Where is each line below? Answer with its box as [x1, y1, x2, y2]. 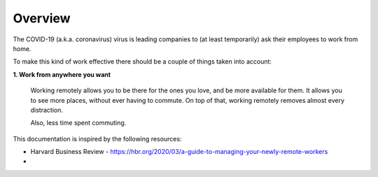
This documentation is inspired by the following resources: [13, 134, 182, 143]
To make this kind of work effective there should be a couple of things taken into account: [13, 57, 272, 66]
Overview [13, 10, 71, 26]
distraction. [30, 106, 63, 114]
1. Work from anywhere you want [13, 70, 111, 78]
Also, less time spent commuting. [30, 119, 127, 127]
